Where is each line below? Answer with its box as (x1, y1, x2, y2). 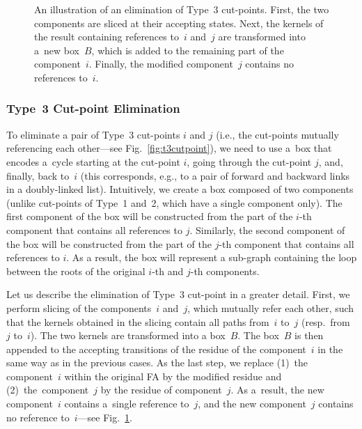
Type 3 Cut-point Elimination (6, 100, 180, 117)
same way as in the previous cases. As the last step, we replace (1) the (6, 355, 308, 370)
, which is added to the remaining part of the (91, 42, 284, 57)
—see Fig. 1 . (77, 409, 132, 424)
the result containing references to (34, 29, 179, 44)
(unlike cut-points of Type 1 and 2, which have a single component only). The (6, 195, 343, 210)
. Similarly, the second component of (189, 222, 345, 237)
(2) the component (6, 382, 89, 397)
